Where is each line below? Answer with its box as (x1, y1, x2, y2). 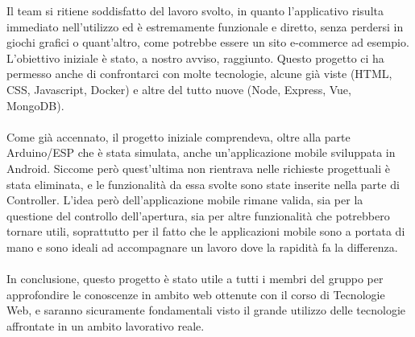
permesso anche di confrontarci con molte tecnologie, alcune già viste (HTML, (6, 65, 392, 82)
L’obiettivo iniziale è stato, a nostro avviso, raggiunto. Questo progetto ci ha (6, 49, 384, 66)
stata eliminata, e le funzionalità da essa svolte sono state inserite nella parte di (6, 175, 400, 192)
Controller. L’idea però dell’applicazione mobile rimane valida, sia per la (6, 191, 363, 208)
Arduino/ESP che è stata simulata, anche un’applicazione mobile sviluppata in (6, 144, 396, 161)
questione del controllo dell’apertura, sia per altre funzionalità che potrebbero (6, 207, 390, 224)
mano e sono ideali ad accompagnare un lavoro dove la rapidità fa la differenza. (6, 238, 398, 255)
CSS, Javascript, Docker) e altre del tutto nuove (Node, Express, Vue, (6, 80, 351, 97)
